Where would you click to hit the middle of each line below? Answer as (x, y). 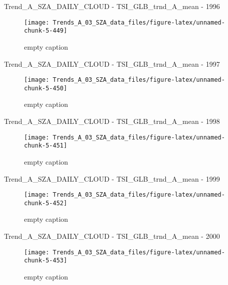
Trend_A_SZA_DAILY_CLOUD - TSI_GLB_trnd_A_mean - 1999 (112, 178)
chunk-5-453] (46, 261)
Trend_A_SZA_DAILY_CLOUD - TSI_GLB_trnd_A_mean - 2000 (112, 236)
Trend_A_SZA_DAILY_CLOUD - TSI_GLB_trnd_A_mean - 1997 (112, 63)
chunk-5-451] (46, 146)
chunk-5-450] (46, 88)
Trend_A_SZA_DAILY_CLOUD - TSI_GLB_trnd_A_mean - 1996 (112, 6)
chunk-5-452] (46, 203)
